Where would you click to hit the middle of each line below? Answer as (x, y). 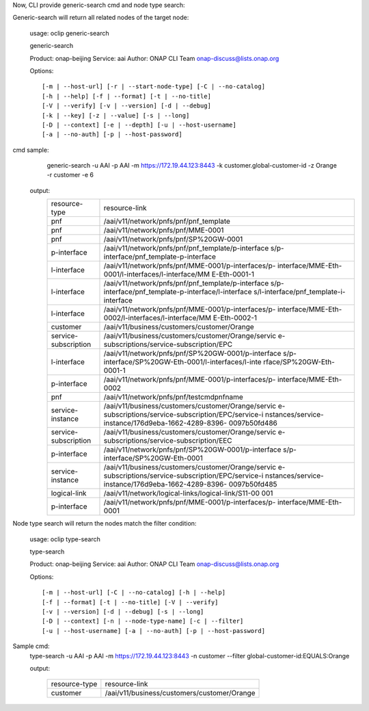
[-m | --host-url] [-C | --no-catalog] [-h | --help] (134, 593)
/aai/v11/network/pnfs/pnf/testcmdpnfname (174, 397)
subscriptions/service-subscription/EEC (168, 441)
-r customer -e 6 (70, 175)
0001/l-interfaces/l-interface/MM (157, 274)
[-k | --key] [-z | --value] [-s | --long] (116, 115)
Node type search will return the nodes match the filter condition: (105, 523)
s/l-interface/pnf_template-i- (299, 292)
